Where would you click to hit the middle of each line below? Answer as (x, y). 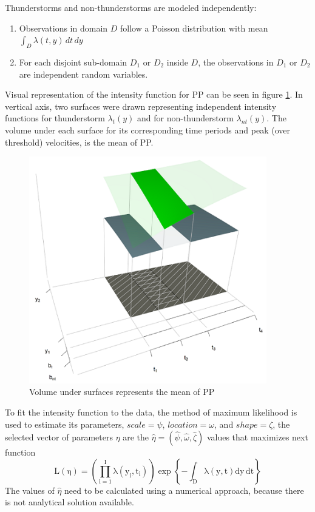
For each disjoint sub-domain (73, 62)
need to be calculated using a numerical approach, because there (184, 490)
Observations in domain (63, 28)
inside (177, 62)
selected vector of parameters (59, 437)
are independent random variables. (83, 74)
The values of (30, 490)
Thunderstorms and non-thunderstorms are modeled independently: (131, 7)
